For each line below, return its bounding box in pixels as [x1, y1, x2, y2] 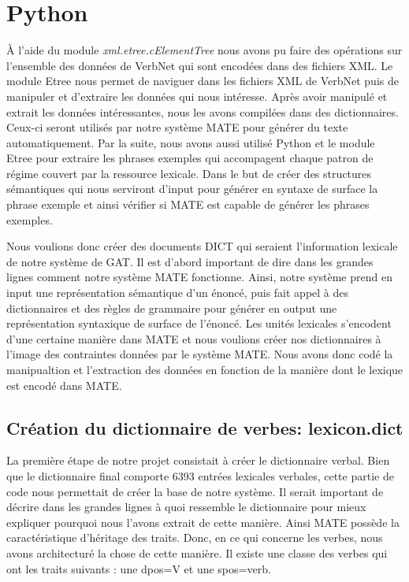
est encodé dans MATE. [6, 376, 122, 393]
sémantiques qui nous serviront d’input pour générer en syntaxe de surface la [6, 180, 378, 197]
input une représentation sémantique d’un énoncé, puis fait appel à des [6, 284, 349, 301]
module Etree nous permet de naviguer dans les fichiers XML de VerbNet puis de [6, 72, 399, 89]
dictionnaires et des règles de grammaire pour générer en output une [6, 299, 337, 316]
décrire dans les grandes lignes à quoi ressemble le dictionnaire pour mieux [6, 499, 366, 515]
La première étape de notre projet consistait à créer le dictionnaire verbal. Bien [6, 452, 390, 469]
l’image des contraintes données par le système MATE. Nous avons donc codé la [6, 346, 393, 362]
